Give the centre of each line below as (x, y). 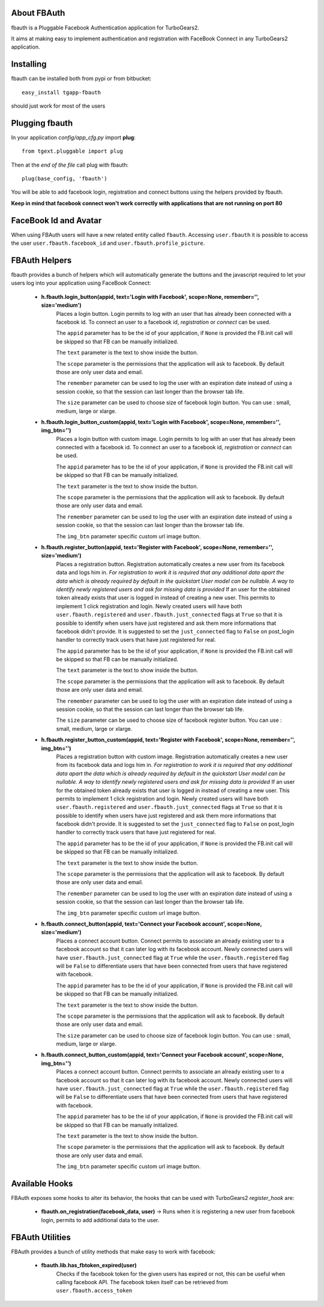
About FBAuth (38, 13)
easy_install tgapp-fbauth (61, 92)
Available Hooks (42, 1183)
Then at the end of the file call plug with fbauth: (70, 165)
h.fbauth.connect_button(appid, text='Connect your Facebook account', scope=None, (151, 924)
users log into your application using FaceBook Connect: (81, 283)
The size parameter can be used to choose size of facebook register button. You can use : (169, 720)
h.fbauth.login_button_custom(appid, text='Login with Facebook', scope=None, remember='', (161, 422)
